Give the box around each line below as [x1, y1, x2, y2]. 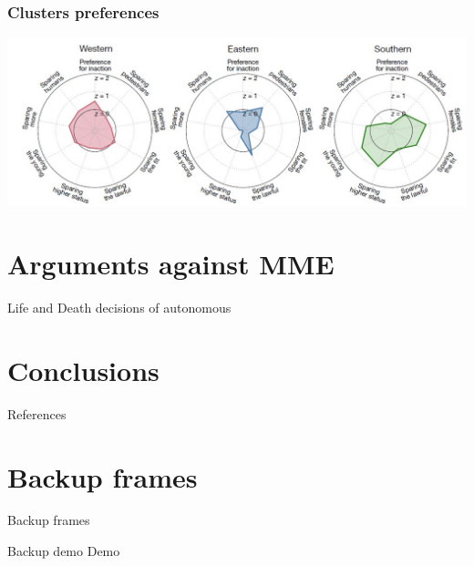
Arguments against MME [7, 245, 335, 283]
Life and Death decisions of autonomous [7, 298, 232, 316]
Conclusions [7, 351, 160, 388]
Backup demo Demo [7, 541, 120, 561]
